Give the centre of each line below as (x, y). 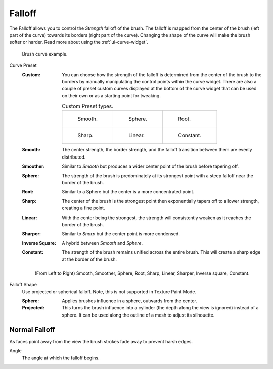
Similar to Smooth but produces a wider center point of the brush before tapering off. (150, 166)
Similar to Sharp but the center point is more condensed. (121, 234)
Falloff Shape (23, 285)
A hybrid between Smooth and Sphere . (102, 243)
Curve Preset (23, 65)
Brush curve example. (45, 54)
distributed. (74, 157)
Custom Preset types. (88, 106)
